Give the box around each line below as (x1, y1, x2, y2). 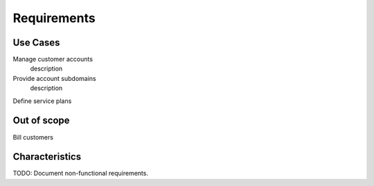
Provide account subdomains (12, 74, 96, 82)
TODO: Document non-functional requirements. (12, 169, 149, 178)
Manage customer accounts (12, 55, 93, 64)
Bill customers (12, 133, 53, 141)
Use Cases (12, 37, 60, 48)
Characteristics (12, 151, 82, 162)
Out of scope (12, 115, 70, 127)
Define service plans (12, 97, 72, 105)
